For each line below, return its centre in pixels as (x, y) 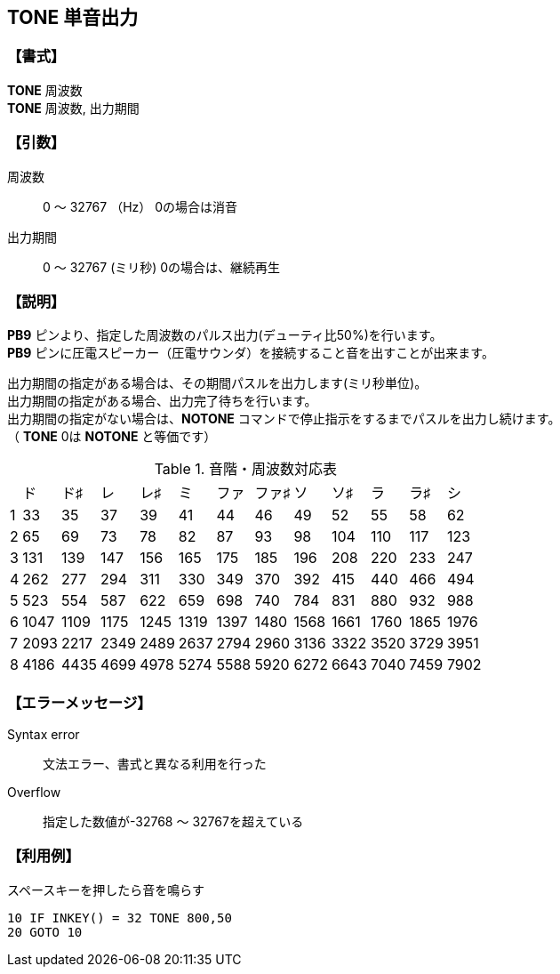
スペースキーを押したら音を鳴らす (106, 889)
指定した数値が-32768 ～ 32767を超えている (173, 822)
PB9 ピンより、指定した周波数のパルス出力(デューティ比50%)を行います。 (225, 335)
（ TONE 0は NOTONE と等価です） (112, 437)
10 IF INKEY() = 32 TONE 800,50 (120, 918)
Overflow (34, 793)
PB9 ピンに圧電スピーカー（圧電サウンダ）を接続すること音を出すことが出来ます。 (251, 353)
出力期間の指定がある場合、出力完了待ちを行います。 (162, 401)
